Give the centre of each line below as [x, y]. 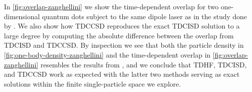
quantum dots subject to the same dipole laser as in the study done [145, 16]
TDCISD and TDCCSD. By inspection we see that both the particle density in [124, 45]
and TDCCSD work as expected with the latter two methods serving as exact [122, 74]
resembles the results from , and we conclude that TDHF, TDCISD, [144, 64]
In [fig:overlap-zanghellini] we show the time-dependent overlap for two [111, 6]
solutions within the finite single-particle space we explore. [93, 83]
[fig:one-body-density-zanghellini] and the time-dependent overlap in [107, 54]
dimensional [22, 16]
